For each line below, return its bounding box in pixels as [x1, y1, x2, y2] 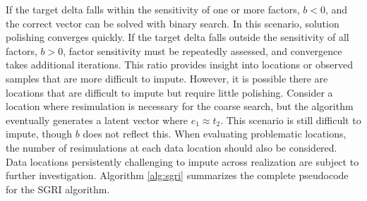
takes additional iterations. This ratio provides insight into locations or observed [6, 57, 353, 72]
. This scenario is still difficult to [220, 112, 361, 127]
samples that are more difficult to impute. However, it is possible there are [6, 71, 328, 85]
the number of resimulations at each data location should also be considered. [6, 140, 337, 154]
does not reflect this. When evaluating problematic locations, [83, 126, 347, 141]
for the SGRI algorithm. [6, 181, 110, 196]
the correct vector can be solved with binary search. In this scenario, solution [6, 16, 339, 30]
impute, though [6, 126, 73, 141]
